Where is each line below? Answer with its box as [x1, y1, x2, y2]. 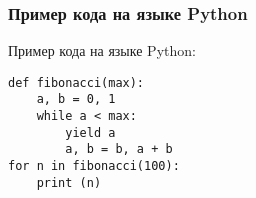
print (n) [36, 175, 102, 190]
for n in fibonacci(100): [8, 159, 180, 174]
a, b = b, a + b [65, 142, 173, 157]
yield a [65, 125, 116, 140]
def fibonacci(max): [8, 75, 145, 90]
